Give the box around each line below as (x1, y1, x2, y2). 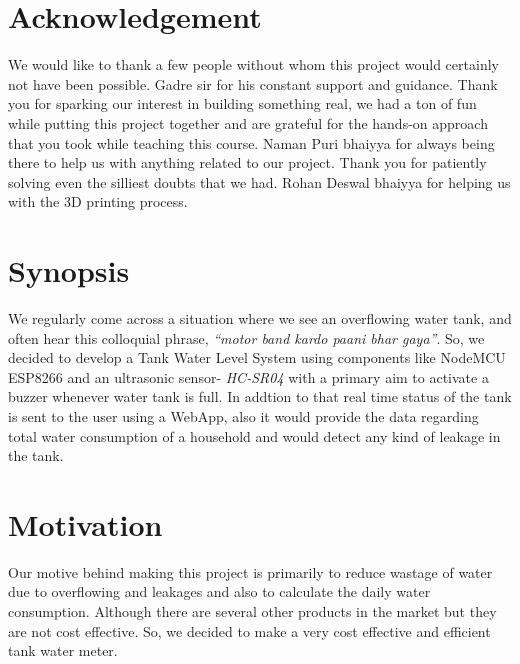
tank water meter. (8, 640, 118, 661)
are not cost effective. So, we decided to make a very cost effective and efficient (8, 620, 491, 641)
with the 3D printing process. (8, 191, 188, 212)
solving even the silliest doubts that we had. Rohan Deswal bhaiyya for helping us (8, 171, 511, 192)
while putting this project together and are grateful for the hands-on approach (8, 112, 488, 133)
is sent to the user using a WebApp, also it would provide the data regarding (8, 405, 479, 426)
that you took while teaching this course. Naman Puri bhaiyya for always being (8, 132, 495, 153)
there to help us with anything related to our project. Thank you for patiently (8, 152, 487, 173)
